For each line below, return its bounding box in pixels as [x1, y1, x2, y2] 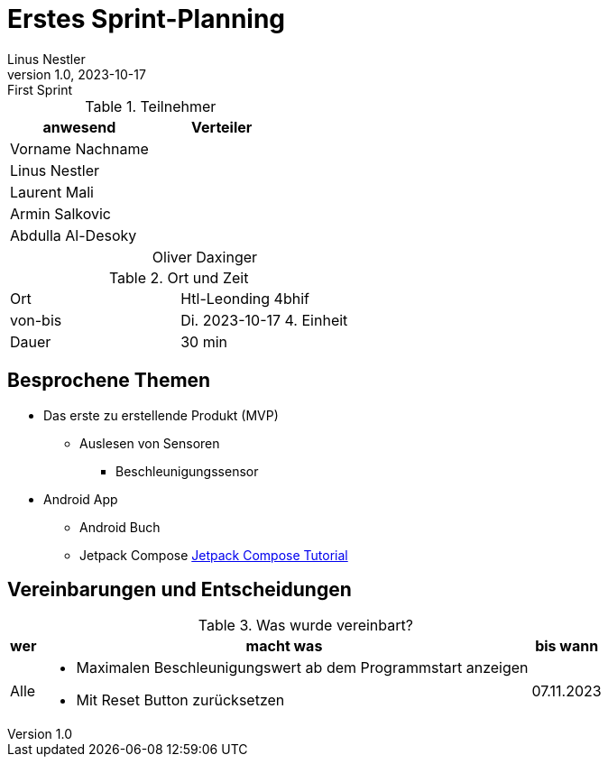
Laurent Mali [10, 182, 94, 201]
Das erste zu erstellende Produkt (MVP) [43, 407, 279, 423]
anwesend [42, 117, 116, 136]
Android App [43, 491, 118, 507]
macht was [245, 637, 323, 656]
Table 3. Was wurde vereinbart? [198, 616, 413, 635]
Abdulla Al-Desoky [10, 226, 137, 244]
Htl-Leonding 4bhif [180, 289, 309, 308]
